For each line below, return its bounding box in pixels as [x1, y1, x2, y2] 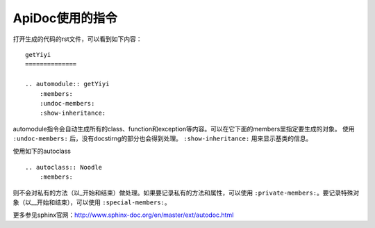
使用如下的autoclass [12, 147, 72, 156]
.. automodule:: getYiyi [25, 80, 110, 88]
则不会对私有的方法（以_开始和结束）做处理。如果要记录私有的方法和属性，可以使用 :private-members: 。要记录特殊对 [12, 188, 360, 197]
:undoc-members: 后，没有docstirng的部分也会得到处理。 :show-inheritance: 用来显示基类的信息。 [12, 134, 312, 142]
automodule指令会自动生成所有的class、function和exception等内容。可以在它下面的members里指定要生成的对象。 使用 [12, 124, 355, 133]
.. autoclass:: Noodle [25, 163, 103, 171]
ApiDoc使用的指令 [12, 10, 118, 26]
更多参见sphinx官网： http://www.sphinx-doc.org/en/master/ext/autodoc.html [12, 211, 234, 219]
